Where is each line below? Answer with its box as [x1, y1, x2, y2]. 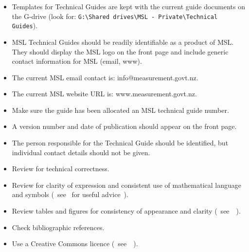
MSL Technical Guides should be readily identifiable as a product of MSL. [12, 36, 234, 47]
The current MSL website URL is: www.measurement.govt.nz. [12, 89, 197, 99]
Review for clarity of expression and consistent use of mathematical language [12, 180, 242, 190]
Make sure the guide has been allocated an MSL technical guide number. [12, 105, 229, 115]
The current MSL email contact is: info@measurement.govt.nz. [12, 72, 198, 82]
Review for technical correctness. [12, 163, 109, 174]
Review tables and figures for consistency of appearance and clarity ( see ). [12, 206, 241, 216]
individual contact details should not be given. [12, 147, 150, 157]
